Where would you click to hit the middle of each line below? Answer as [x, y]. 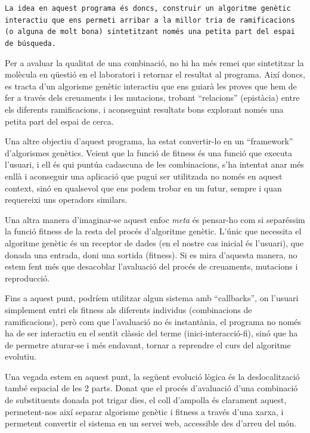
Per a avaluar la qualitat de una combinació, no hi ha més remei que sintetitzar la [154, 62]
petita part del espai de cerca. [59, 121]
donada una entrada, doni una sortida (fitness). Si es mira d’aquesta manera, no [151, 254]
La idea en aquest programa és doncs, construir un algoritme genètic [148, 8]
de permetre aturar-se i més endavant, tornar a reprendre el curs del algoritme [148, 344]
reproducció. [27, 278]
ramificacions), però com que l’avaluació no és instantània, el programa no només [153, 321]
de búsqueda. [30, 43]
